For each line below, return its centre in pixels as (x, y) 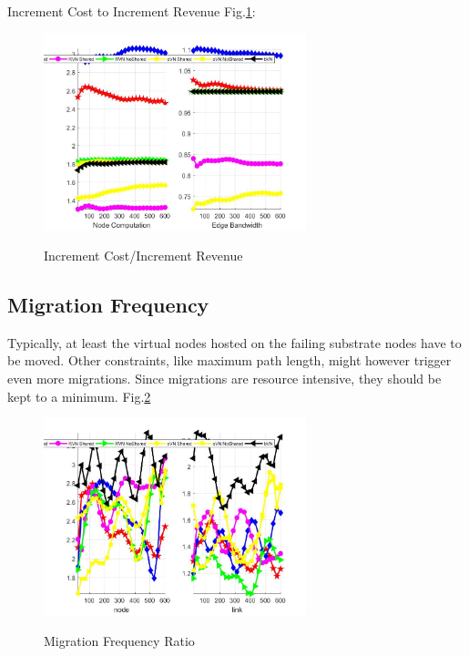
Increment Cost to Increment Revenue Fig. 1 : (132, 11)
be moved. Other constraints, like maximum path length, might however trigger (229, 360)
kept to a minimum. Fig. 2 (79, 396)
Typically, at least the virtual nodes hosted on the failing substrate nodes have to (234, 342)
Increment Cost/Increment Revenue (143, 256)
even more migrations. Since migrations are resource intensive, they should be (224, 379)
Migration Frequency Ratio (119, 640)
